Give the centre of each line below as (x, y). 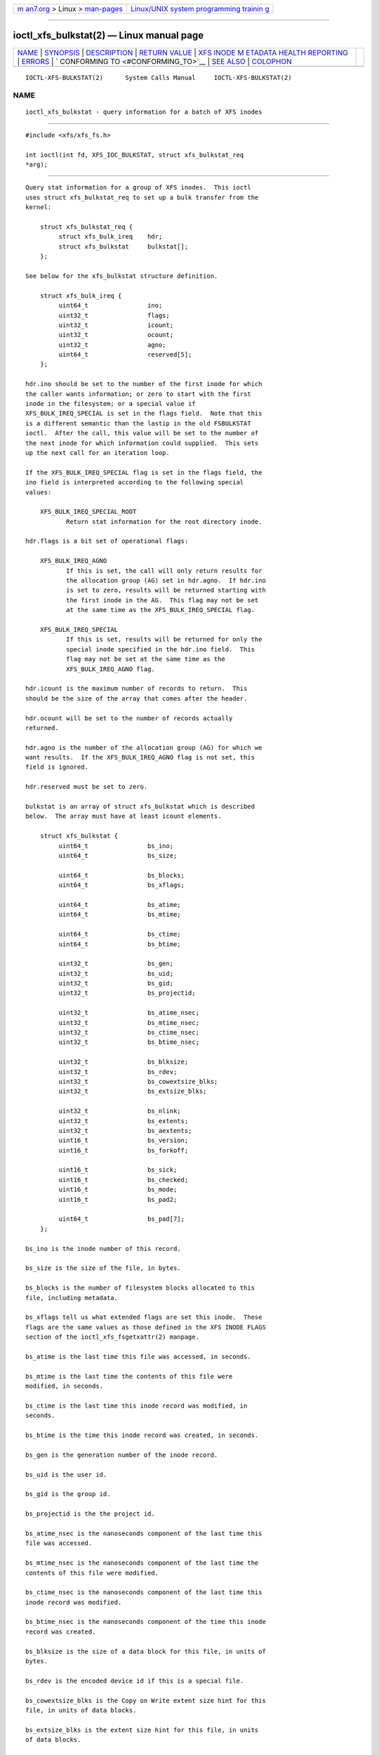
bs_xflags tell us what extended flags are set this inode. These (144, 1317)
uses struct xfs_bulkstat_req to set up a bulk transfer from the (142, 197)
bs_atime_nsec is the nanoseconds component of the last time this (144, 1533)
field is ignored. (57, 767)
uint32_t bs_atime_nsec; (129, 1013)
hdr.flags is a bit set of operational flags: (107, 541)
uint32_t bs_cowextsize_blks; (138, 1081)
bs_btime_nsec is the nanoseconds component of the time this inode (146, 1622)
